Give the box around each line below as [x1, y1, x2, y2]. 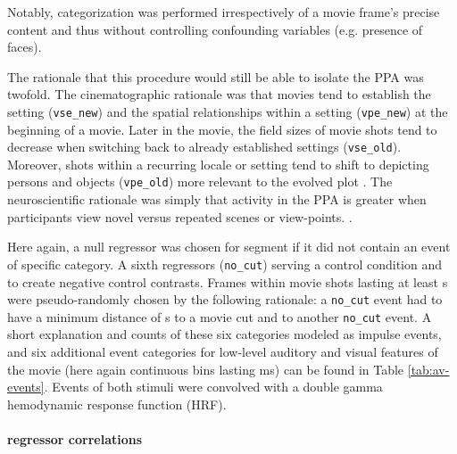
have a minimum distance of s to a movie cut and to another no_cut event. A [7, 307, 432, 326]
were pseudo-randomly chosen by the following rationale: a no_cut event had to [7, 290, 443, 309]
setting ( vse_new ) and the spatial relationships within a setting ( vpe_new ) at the [7, 102, 448, 120]
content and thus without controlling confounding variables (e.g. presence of [7, 20, 423, 38]
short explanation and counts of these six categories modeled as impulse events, [7, 325, 442, 343]
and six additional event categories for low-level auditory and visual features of [7, 343, 438, 361]
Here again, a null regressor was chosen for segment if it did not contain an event [7, 237, 451, 256]
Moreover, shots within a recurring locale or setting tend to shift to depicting [7, 154, 429, 173]
